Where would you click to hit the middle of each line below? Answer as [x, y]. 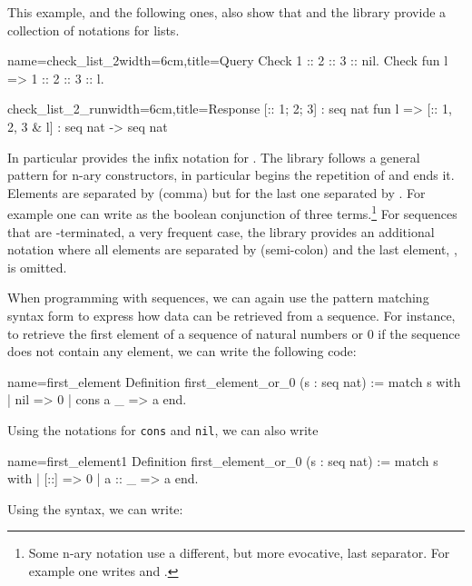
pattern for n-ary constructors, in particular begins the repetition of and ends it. [231, 175]
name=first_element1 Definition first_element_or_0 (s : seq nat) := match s [223, 460]
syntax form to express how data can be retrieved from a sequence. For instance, [231, 315]
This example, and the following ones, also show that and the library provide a [227, 12]
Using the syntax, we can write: [95, 508]
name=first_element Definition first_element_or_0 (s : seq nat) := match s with [234, 381]
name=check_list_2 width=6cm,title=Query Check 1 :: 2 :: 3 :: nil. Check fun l [228, 60]
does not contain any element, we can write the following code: [182, 351]
